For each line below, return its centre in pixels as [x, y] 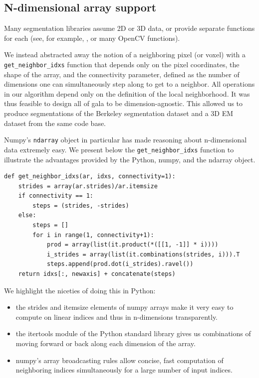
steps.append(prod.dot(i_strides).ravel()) [120, 264]
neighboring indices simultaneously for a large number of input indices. [124, 370]
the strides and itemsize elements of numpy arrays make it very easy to [125, 307]
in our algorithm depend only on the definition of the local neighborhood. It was [127, 93]
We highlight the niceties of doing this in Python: [80, 290]
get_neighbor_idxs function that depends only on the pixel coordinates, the [122, 64]
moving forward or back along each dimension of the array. [106, 343]
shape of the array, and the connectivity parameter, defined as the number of [122, 74]
